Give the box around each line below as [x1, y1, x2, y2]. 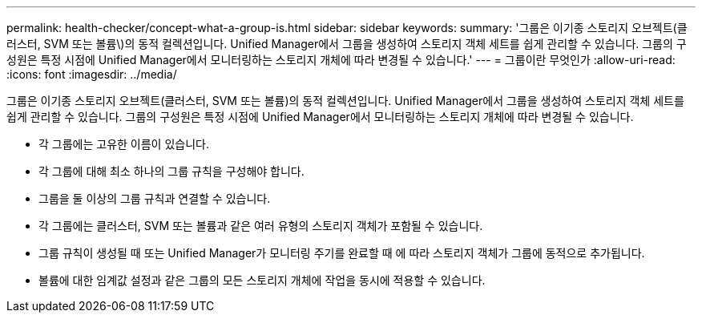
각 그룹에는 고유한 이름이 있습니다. [38, 137, 209, 151]
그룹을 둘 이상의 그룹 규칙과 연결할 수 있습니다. [38, 192, 271, 205]
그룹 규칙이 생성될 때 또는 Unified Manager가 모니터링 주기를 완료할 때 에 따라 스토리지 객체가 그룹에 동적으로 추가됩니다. [38, 246, 645, 260]
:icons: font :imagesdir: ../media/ [6, 67, 177, 81]
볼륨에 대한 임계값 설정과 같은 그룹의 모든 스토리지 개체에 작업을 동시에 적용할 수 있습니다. [38, 273, 486, 287]
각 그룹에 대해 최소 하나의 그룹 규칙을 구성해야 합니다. [38, 164, 305, 178]
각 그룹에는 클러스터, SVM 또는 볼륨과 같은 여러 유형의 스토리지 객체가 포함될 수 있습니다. [38, 219, 483, 232]
